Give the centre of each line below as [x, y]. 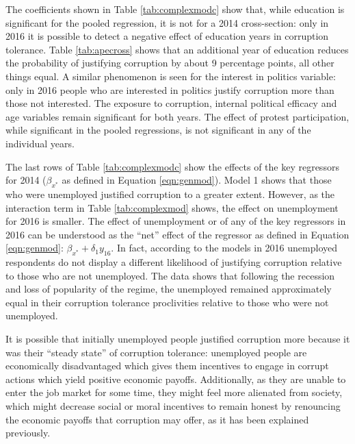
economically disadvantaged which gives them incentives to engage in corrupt [167, 366]
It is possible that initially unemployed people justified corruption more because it [178, 339]
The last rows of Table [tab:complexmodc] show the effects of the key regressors [172, 166]
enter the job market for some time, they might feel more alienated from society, [174, 392]
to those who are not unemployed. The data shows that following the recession [170, 275]
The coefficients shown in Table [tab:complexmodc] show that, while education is [175, 9]
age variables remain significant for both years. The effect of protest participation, [177, 116]
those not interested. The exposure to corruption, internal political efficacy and [171, 103]
